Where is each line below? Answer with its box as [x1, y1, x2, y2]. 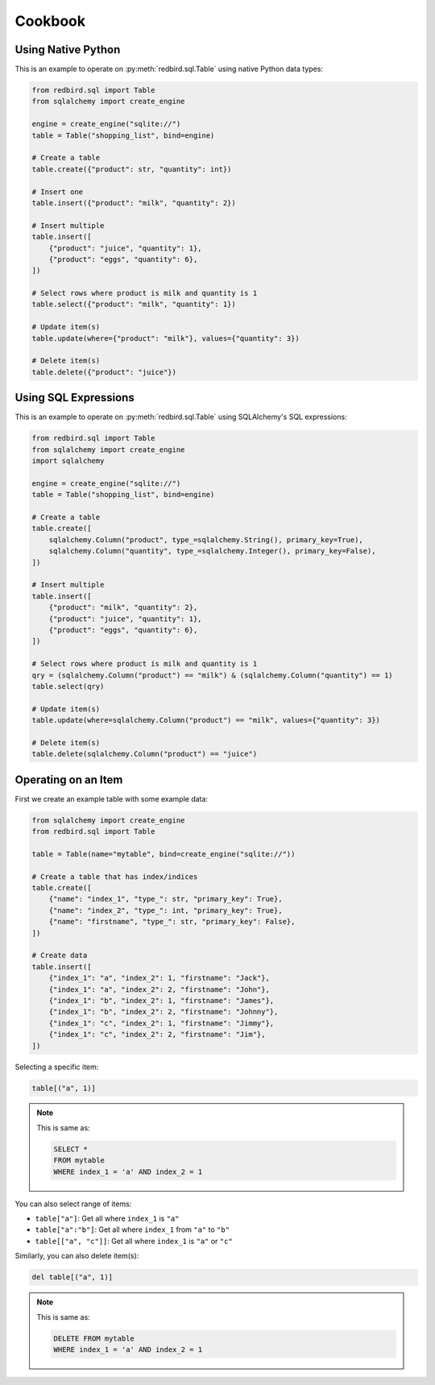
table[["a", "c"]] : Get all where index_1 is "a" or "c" [35, 1236, 233, 1246]
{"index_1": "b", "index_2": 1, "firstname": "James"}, [48, 996, 275, 1005]
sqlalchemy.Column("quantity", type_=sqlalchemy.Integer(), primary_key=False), [48, 546, 376, 556]
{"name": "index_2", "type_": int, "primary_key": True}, [48, 906, 283, 914]
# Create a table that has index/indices [31, 872, 198, 881]
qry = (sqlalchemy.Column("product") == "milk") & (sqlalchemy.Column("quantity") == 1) [31, 670, 394, 680]
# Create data [31, 951, 88, 960]
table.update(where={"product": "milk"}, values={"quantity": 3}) [31, 334, 300, 342]
